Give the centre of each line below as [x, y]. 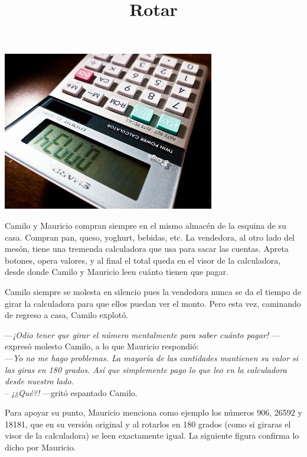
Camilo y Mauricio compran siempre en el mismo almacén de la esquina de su [146, 225]
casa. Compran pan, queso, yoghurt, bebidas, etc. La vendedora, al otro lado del [150, 237]
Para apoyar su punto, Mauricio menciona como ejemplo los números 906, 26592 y [153, 412]
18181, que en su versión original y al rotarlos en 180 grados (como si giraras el [148, 424]
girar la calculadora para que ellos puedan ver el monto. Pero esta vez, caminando [153, 303]
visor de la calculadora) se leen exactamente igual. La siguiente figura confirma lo [152, 435]
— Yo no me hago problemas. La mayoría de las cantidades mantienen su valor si [152, 357]
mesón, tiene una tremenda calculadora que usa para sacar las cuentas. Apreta [147, 249]
